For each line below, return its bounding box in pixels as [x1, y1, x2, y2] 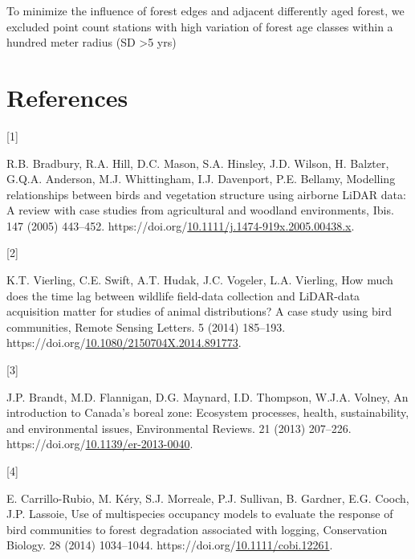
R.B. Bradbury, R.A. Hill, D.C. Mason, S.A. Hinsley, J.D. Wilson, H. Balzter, [6, 154, 389, 171]
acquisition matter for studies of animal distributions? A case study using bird [6, 303, 392, 320]
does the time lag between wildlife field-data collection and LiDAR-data [6, 287, 360, 304]
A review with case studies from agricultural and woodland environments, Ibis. [6, 202, 394, 218]
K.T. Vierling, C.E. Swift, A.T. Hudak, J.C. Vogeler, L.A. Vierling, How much [6, 271, 393, 288]
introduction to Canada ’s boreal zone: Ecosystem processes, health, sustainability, [6, 404, 409, 421]
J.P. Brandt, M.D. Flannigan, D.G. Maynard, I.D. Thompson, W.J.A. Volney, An [6, 388, 409, 405]
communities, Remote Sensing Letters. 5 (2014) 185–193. [6, 318, 286, 335]
